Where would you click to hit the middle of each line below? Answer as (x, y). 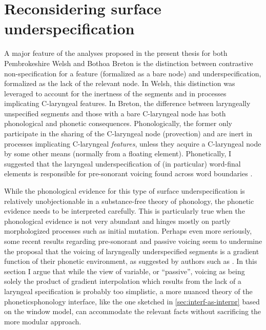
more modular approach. (43, 321)
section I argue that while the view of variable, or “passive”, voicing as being (125, 271)
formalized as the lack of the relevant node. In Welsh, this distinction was (120, 83)
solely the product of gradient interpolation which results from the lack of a (123, 281)
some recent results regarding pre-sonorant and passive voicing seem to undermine (133, 241)
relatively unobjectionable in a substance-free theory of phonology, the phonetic (129, 201)
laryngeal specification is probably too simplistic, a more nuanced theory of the (128, 291)
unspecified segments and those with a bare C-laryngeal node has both (115, 113)
